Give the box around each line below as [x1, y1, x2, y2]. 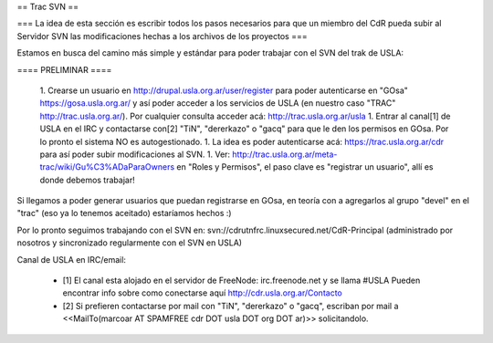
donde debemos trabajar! [39, 174, 136, 185]
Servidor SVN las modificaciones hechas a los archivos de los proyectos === [16, 30, 308, 41]
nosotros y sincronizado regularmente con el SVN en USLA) [16, 237, 242, 248]
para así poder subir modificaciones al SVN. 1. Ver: [39, 149, 231, 160]
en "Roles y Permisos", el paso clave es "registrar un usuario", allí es [176, 161, 434, 172]
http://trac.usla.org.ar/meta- [232, 149, 338, 160]
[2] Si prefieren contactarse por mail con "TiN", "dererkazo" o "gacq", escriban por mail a [62, 300, 399, 311]
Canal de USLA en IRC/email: [16, 254, 127, 265]
